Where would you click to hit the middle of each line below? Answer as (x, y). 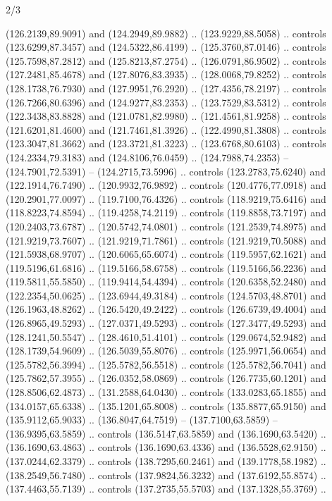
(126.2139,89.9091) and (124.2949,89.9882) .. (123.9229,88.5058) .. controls (166, 33)
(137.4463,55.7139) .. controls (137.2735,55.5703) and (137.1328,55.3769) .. (166, 489)
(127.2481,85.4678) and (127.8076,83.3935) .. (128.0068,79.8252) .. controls (166, 74)
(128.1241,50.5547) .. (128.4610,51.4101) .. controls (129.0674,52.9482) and (166, 336)
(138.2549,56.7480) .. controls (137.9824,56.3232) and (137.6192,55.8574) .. (166, 475)
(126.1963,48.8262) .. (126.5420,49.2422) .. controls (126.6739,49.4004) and (166, 309)
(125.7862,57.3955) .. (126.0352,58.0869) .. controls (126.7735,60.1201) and (166, 378)
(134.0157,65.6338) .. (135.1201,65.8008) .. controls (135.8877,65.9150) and (166, 406)
